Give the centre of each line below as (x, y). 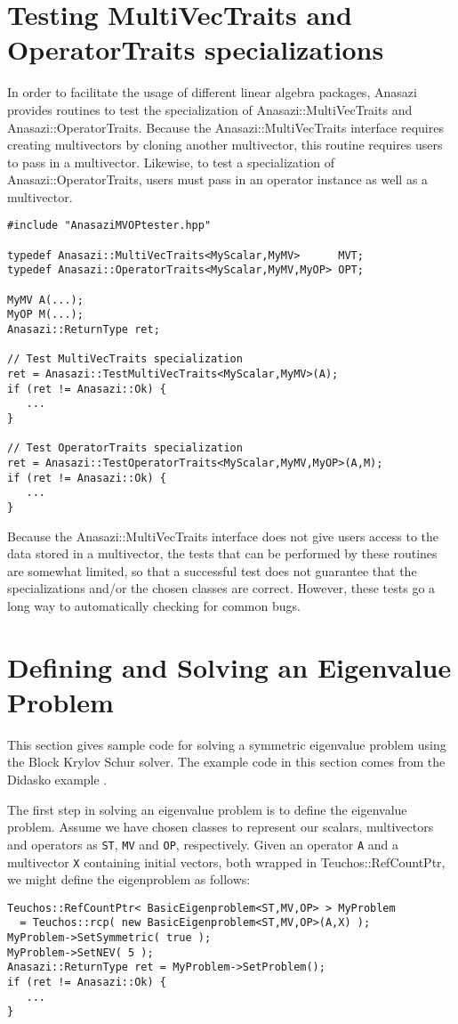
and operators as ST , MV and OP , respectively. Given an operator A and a (203, 844)
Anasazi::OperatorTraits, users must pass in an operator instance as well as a (218, 179)
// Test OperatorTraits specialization (125, 448)
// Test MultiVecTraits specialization (125, 359)
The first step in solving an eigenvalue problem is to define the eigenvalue (207, 809)
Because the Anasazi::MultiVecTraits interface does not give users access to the (223, 536)
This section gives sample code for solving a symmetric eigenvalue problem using (227, 744)
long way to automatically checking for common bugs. (154, 605)
